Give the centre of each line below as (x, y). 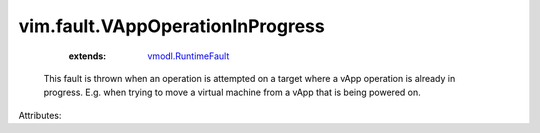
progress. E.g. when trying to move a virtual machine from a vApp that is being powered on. (232, 92)
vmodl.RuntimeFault (188, 56)
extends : (87, 56)
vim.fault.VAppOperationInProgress (171, 26)
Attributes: (40, 115)
